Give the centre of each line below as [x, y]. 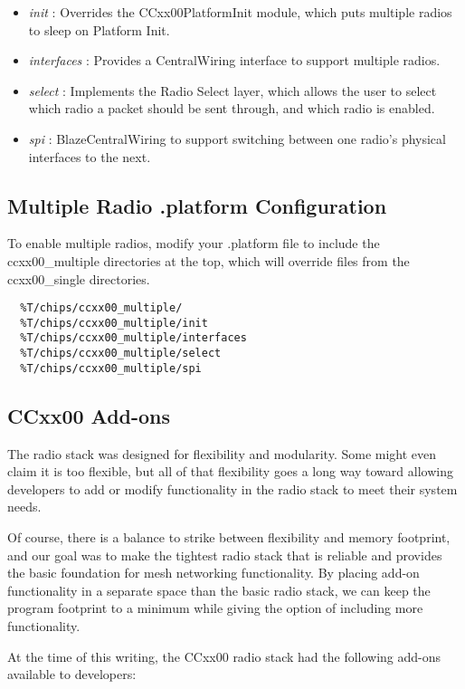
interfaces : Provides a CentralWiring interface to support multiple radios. [234, 60]
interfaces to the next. [90, 156]
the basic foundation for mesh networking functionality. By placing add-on [214, 573]
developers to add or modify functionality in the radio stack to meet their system [232, 488]
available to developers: [72, 674]
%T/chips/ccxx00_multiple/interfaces [133, 338]
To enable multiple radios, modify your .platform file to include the [194, 243]
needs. [24, 507]
